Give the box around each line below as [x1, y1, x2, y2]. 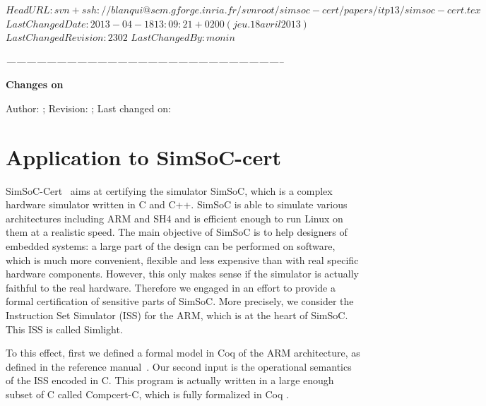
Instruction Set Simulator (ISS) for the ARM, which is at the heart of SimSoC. [6, 308, 348, 323]
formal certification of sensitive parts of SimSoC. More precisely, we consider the [6, 294, 354, 309]
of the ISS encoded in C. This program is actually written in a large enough [6, 373, 334, 388]
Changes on [6, 77, 64, 92]
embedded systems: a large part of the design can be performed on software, [6, 239, 336, 253]
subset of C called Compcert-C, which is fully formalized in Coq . [6, 387, 289, 401]
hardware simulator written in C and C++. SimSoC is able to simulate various [6, 197, 348, 212]
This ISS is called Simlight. [6, 321, 123, 336]
